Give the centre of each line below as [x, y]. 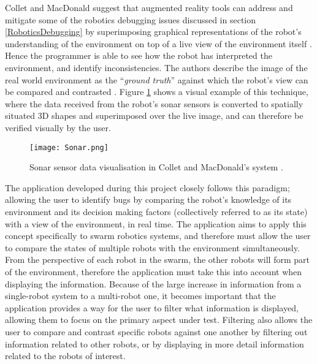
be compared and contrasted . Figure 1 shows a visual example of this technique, [157, 92]
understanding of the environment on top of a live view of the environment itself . [158, 43]
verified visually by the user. [58, 127]
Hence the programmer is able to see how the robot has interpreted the [139, 55]
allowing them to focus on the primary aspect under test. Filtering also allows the [159, 320]
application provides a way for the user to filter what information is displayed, [152, 307]
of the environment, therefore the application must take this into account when [154, 271]
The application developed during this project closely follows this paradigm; [147, 187]
